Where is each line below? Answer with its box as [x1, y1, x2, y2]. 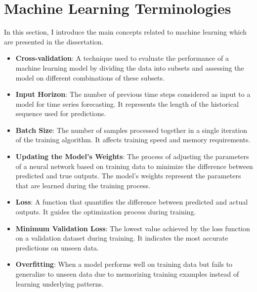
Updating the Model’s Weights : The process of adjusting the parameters [15, 151, 249, 162]
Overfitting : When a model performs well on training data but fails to [15, 259, 233, 269]
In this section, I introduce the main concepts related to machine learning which [4, 27, 247, 37]
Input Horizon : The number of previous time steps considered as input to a [15, 89, 251, 99]
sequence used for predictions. [15, 108, 106, 119]
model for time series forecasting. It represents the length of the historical [15, 98, 239, 109]
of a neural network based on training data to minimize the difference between [15, 161, 253, 171]
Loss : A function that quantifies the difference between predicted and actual [15, 197, 248, 207]
